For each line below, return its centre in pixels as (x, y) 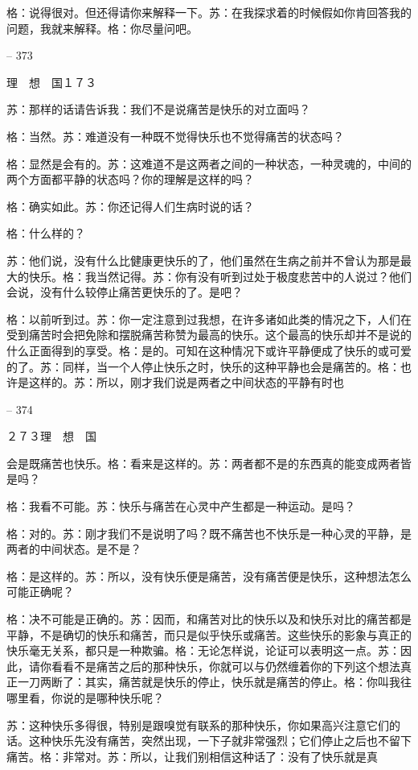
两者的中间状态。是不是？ (74, 549)
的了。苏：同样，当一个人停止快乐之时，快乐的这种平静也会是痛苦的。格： (203, 366)
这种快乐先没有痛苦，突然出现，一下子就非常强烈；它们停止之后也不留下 (220, 741)
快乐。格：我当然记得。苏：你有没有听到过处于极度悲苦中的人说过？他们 (220, 276)
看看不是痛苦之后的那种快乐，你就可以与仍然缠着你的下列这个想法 (225, 666)
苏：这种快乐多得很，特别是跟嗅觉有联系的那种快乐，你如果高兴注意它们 (198, 724)
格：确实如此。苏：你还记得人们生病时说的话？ (130, 206)
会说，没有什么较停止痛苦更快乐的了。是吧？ (125, 292)
